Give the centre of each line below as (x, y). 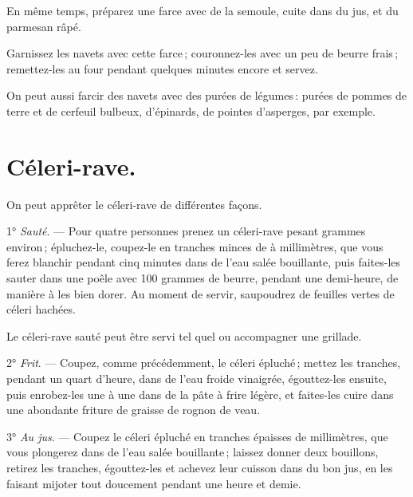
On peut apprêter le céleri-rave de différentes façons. (134, 204)
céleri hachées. (41, 309)
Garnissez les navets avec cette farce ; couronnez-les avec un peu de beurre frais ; (203, 53)
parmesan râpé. (44, 26)
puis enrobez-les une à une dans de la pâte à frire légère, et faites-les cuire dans (200, 394)
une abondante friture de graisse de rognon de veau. (134, 410)
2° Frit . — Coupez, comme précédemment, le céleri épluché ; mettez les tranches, (204, 363)
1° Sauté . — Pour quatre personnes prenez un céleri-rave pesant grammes (186, 231)
